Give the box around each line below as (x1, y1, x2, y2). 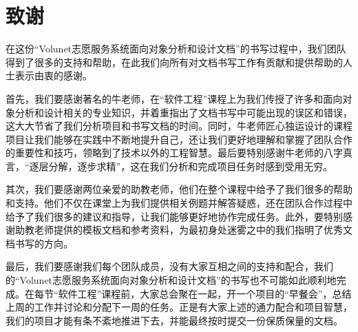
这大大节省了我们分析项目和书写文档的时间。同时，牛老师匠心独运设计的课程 (6, 118, 352, 133)
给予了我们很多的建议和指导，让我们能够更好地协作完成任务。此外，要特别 (6, 209, 343, 223)
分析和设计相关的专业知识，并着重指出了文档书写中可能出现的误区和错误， (14, 105, 352, 119)
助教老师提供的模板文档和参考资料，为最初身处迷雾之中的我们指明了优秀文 (14, 222, 352, 237)
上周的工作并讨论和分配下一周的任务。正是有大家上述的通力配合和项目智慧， (6, 300, 352, 314)
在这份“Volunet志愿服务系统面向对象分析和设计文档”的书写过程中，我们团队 (6, 41, 346, 56)
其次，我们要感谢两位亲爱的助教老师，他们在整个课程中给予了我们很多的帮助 (6, 182, 352, 196)
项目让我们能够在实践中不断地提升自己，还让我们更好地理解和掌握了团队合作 (6, 132, 352, 146)
